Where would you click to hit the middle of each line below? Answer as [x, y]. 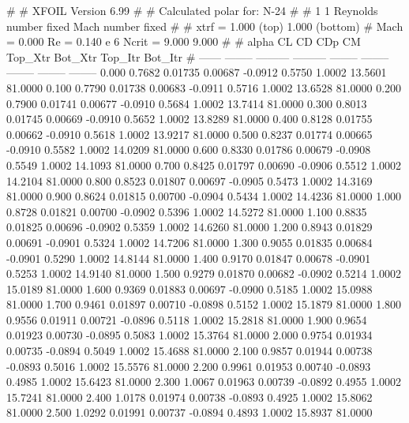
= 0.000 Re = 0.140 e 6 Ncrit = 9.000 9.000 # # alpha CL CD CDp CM [184, 41]
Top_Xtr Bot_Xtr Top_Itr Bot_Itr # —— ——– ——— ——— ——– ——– [198, 56]
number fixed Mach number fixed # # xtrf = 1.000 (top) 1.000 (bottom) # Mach [205, 26]
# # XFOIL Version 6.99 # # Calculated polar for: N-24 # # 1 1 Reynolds [192, 10]
